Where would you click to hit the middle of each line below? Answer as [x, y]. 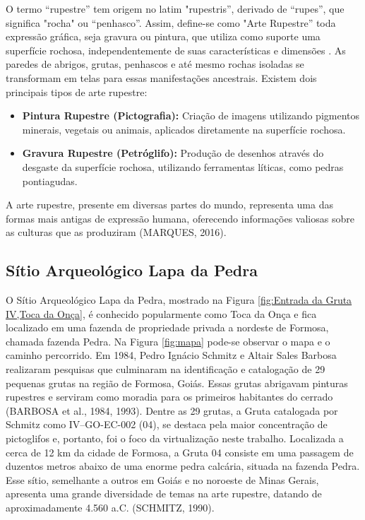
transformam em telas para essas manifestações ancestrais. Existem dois [161, 77]
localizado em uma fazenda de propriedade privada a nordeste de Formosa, [167, 327]
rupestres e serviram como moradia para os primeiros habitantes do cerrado [169, 397]
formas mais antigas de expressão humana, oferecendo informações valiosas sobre [180, 218]
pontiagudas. [50, 181]
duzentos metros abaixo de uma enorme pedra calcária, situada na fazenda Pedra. [183, 466]
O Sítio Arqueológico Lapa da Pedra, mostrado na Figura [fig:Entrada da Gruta [179, 300]
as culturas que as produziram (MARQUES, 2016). [116, 232]
